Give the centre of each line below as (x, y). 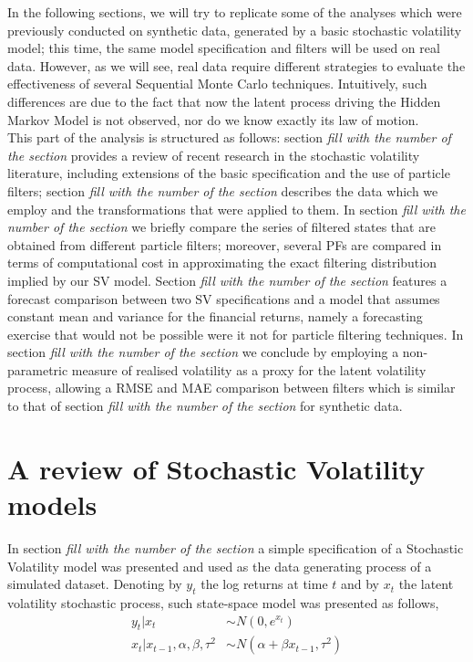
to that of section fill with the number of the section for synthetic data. (205, 406)
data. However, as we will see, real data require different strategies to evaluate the (236, 65)
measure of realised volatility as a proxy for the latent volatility (249, 369)
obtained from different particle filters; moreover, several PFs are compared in (225, 244)
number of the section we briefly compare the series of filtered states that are (221, 227)
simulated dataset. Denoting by (95, 584)
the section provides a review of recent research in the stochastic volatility (214, 155)
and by (360, 584)
